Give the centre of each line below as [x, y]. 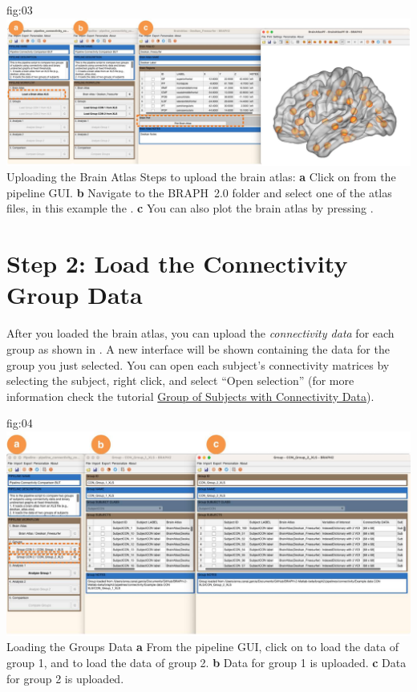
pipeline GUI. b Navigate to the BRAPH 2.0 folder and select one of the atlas [199, 192]
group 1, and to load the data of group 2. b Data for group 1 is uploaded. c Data [206, 663]
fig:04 [20, 423]
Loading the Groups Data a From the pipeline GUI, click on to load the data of [203, 647]
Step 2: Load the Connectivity [177, 263]
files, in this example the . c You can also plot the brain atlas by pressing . [190, 208]
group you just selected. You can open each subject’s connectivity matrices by [198, 364]
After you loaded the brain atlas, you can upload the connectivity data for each [200, 333]
